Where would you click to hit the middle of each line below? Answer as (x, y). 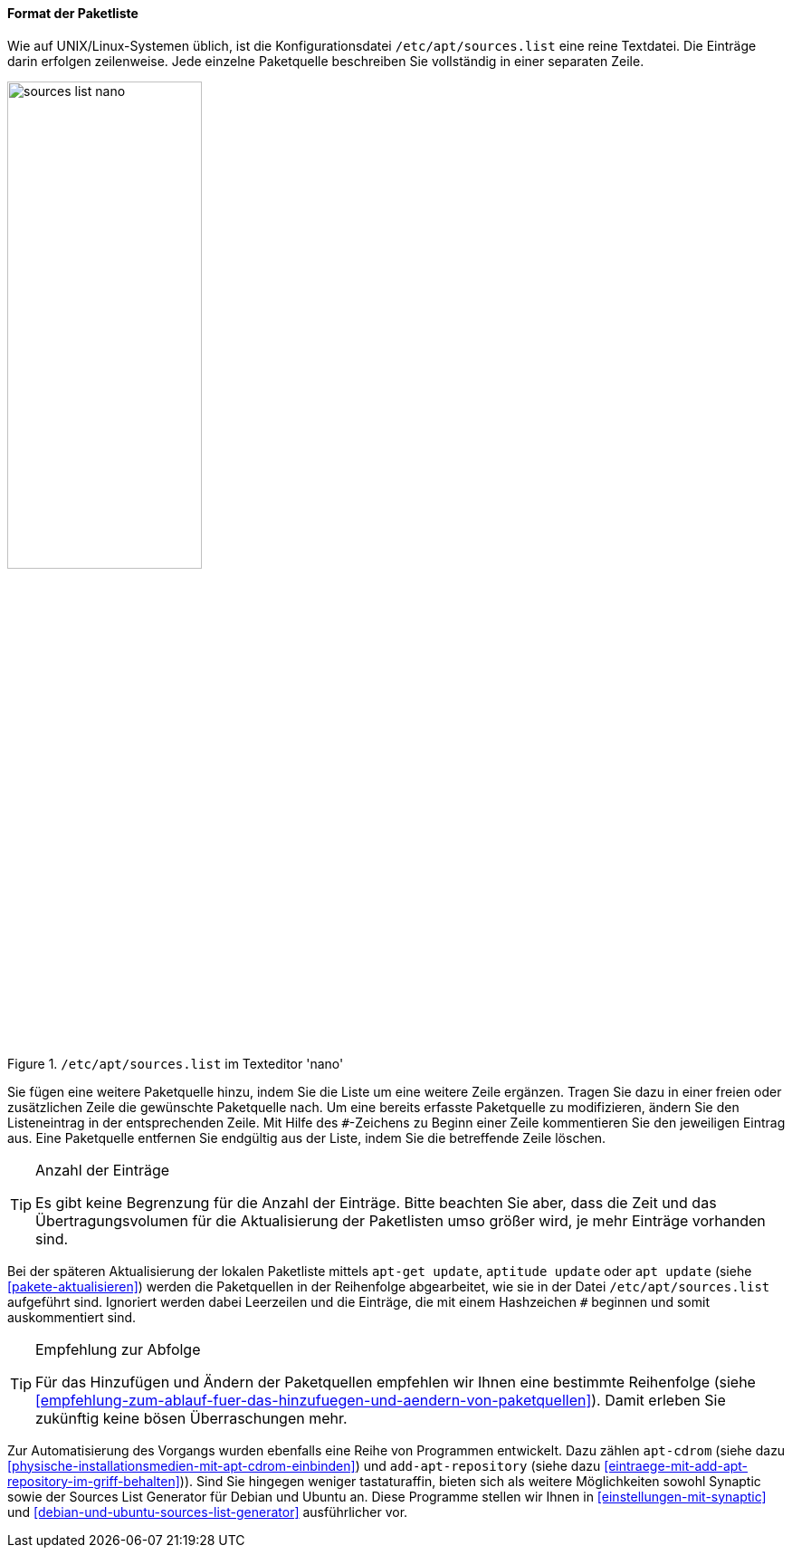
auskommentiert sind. (72, 1317)
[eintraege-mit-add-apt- (676, 1465)
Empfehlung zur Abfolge (118, 1349)
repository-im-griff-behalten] (94, 1481)
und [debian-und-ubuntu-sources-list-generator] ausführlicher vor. (208, 1512)
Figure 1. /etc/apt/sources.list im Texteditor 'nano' (176, 1063)
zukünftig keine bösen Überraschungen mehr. (191, 1418)
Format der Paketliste (73, 13)
